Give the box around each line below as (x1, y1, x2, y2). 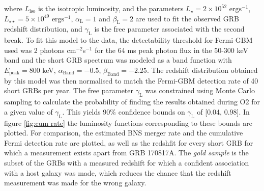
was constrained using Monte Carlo (145, 85, 255, 96)
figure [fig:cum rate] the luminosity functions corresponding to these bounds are (4, 117, 252, 128)
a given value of (4, 106, 53, 117)
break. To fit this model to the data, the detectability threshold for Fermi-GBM (4, 35, 253, 45)
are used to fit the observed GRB (135, 13, 239, 23)
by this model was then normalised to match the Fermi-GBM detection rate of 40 (4, 75, 258, 86)
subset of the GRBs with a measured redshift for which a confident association (4, 157, 249, 168)
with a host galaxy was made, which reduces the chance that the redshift (4, 167, 231, 178)
